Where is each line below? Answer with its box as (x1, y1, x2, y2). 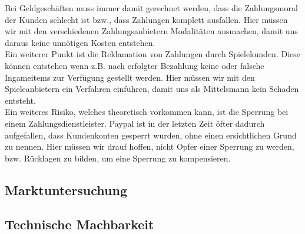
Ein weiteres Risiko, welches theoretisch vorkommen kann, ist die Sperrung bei (5, 106, 289, 118)
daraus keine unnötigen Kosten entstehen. (5, 36, 155, 48)
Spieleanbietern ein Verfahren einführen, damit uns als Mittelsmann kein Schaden (5, 83, 299, 95)
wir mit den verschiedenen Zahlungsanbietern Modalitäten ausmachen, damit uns (5, 25, 298, 37)
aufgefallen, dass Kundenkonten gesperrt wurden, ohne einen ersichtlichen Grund (5, 128, 297, 141)
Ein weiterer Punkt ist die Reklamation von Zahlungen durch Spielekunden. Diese (5, 48, 300, 60)
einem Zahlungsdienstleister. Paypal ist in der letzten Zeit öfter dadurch (5, 117, 265, 129)
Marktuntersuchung (5, 180, 128, 199)
